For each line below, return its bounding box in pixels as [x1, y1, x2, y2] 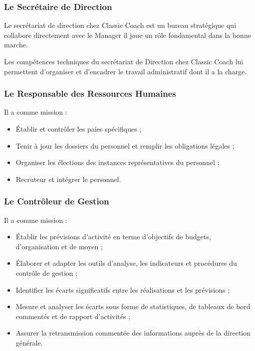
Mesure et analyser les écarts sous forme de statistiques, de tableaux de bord [15, 301, 251, 312]
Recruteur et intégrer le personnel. [15, 174, 121, 184]
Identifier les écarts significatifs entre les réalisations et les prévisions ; [15, 284, 230, 295]
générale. [15, 337, 43, 348]
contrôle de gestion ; [15, 267, 78, 278]
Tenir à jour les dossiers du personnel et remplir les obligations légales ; [15, 140, 235, 151]
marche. [4, 39, 28, 50]
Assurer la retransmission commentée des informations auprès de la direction [15, 328, 251, 338]
